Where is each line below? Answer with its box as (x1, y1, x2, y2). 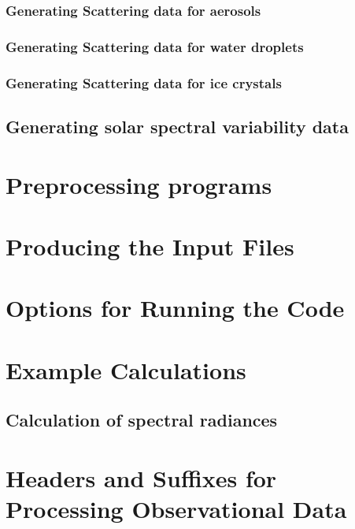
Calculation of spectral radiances (6, 408, 278, 432)
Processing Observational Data (6, 492, 347, 524)
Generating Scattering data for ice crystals (6, 73, 282, 92)
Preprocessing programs (6, 168, 272, 200)
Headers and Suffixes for (6, 461, 277, 494)
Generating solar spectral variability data (6, 114, 349, 138)
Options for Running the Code (6, 292, 345, 324)
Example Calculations (6, 353, 246, 386)
